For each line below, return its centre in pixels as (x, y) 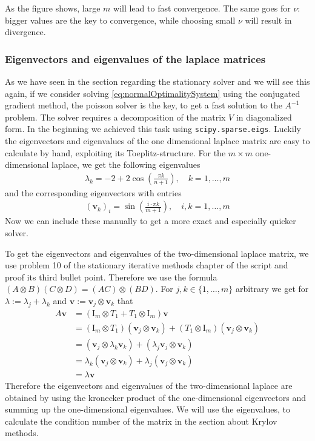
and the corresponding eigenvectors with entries (93, 192)
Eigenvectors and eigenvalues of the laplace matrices (135, 58)
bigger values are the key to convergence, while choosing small (120, 20)
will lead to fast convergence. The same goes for (202, 8)
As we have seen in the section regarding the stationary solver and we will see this (157, 81)
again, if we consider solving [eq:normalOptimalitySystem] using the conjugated (153, 93)
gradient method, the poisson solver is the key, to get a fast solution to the (144, 105)
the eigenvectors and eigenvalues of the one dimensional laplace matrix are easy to (157, 141)
